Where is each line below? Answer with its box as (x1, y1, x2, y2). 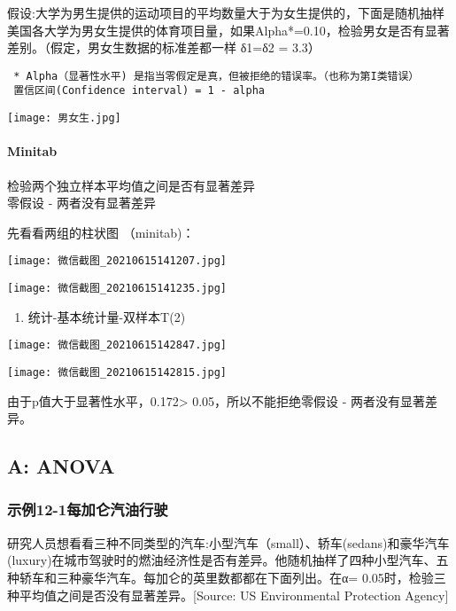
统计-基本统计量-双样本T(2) (27, 307, 186, 325)
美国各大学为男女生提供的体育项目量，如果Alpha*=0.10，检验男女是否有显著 (7, 20, 450, 39)
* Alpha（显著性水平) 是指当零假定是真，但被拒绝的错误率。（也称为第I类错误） (13, 69, 420, 82)
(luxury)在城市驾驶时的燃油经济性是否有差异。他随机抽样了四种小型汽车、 (7, 551, 437, 569)
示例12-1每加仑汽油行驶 (7, 498, 168, 521)
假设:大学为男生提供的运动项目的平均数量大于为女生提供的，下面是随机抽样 (7, 4, 444, 21)
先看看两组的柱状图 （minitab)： (7, 223, 195, 241)
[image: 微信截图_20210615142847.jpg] (7, 339, 228, 352)
